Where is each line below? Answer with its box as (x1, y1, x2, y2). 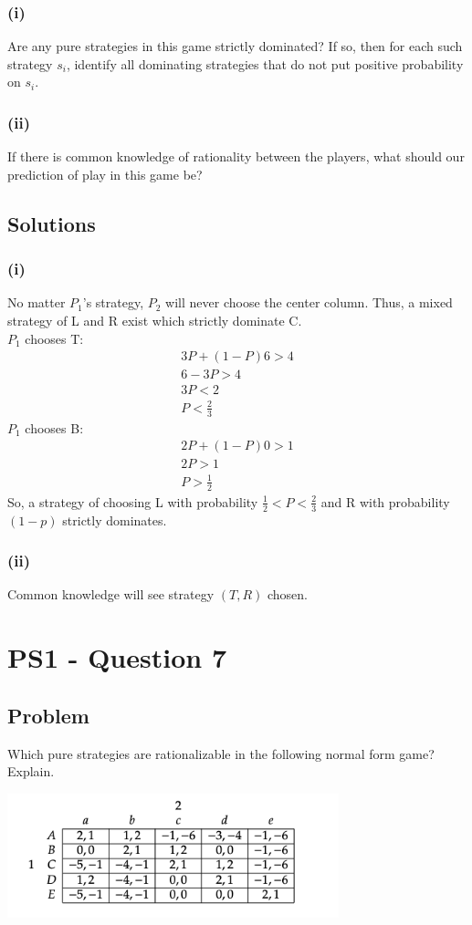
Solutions (7, 209, 96, 237)
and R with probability (320, 492, 450, 511)
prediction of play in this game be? (7, 164, 203, 183)
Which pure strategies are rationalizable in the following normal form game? (7, 743, 435, 763)
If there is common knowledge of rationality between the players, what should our (7, 147, 465, 166)
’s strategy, (82, 293, 144, 312)
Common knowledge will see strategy (7, 585, 215, 604)
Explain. (7, 762, 55, 781)
